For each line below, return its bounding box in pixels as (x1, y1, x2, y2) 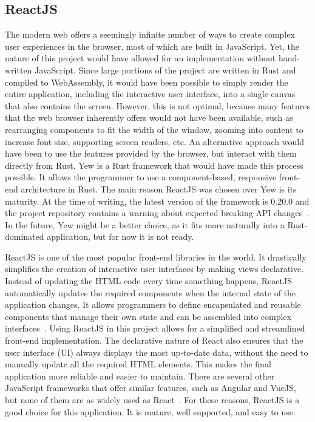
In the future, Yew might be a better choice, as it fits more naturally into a (5, 218, 285, 231)
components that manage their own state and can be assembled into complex (5, 310, 292, 322)
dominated (5, 230, 44, 243)
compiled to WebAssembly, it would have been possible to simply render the (5, 75, 288, 88)
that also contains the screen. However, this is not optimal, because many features (5, 99, 311, 112)
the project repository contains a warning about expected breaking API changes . (5, 206, 310, 219)
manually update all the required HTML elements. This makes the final (5, 358, 271, 370)
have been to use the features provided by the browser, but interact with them (5, 147, 297, 160)
